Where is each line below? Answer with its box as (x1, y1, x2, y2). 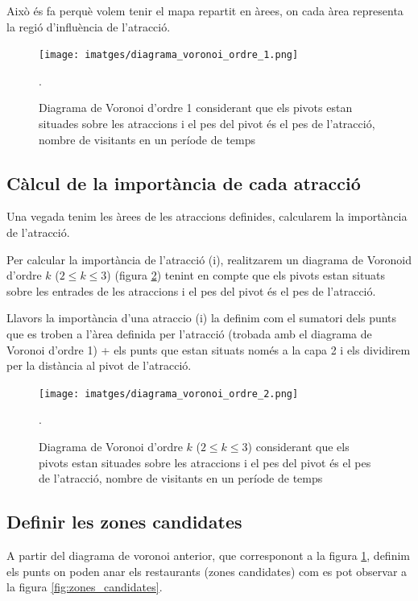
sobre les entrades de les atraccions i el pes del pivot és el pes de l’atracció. (6, 282, 376, 299)
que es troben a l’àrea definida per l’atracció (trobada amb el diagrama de (6, 325, 372, 342)
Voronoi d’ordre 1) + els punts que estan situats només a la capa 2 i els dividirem (6, 341, 411, 358)
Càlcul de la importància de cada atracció (6, 170, 361, 195)
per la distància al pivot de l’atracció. (6, 357, 192, 374)
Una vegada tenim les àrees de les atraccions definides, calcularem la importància (6, 208, 408, 225)
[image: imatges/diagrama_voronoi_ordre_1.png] (39, 49, 299, 61)
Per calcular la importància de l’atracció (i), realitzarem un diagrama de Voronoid (6, 251, 412, 267)
